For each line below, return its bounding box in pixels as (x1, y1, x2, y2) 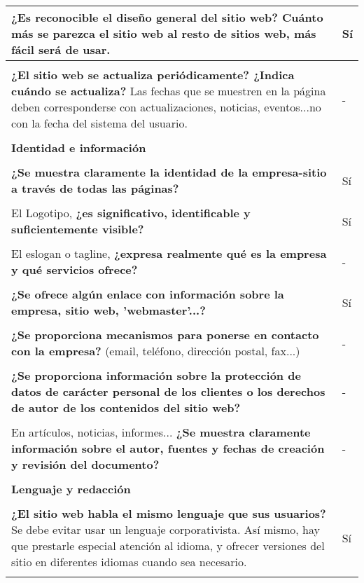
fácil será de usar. (11, 41, 111, 57)
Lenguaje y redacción (11, 481, 131, 497)
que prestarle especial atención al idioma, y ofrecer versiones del (11, 537, 325, 554)
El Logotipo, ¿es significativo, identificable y (11, 205, 251, 221)
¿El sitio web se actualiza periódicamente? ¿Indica (11, 67, 295, 83)
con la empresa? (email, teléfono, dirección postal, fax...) (11, 343, 300, 359)
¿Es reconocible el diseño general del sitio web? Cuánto (11, 9, 323, 25)
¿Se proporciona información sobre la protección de (11, 367, 301, 383)
